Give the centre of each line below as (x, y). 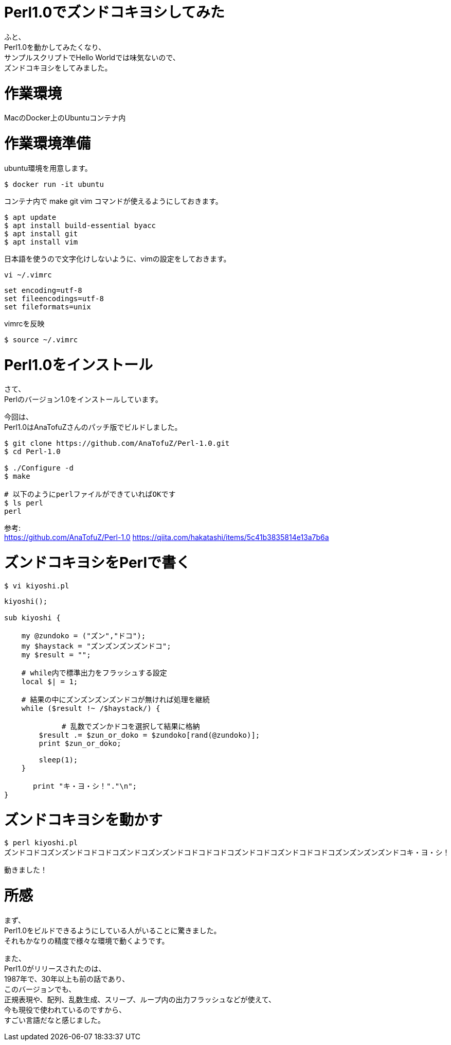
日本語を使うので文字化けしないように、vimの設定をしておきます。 (118, 258)
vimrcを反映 (24, 323)
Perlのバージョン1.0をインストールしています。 (83, 399)
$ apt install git (41, 233)
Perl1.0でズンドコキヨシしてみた (114, 12)
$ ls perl (24, 503)
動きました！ (26, 870)
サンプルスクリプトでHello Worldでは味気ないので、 (92, 57)
